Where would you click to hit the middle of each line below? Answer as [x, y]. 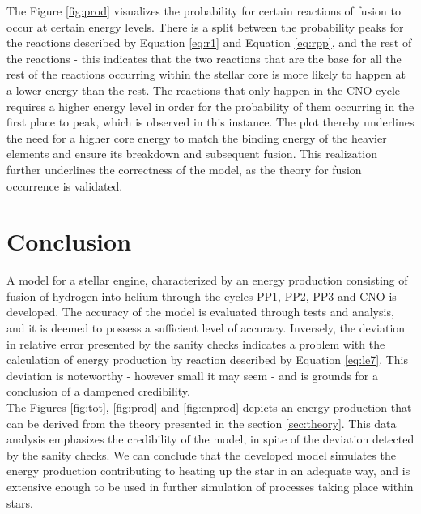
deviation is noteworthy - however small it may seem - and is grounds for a [192, 375]
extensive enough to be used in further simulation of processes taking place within [210, 486]
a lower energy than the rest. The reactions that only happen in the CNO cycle [204, 90]
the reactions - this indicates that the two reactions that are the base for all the [204, 58]
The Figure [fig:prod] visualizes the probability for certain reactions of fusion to [204, 11]
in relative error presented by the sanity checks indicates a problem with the [196, 343]
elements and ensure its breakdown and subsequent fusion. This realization [192, 154]
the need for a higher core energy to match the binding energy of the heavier [197, 137]
